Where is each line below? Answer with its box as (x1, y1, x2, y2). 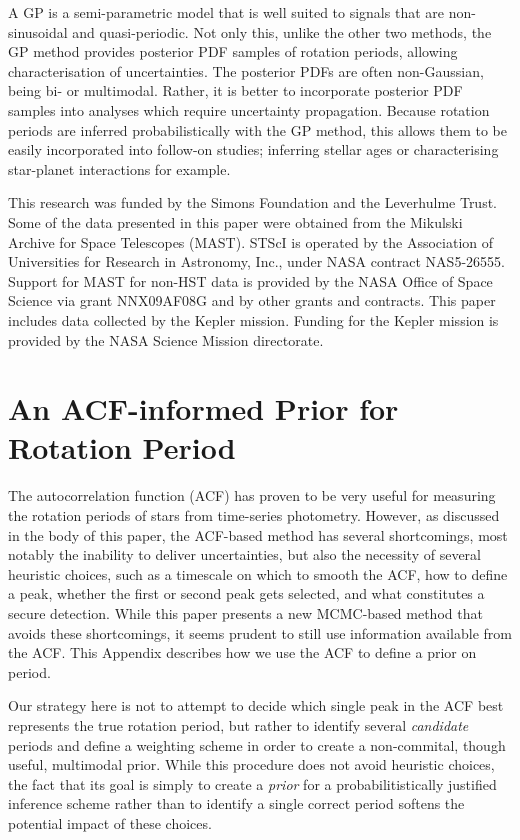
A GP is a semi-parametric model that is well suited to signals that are (8, 2, 444, 22)
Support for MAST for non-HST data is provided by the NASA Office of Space (8, 270, 493, 291)
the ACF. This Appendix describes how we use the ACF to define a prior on (8, 642, 477, 663)
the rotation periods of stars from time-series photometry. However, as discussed (8, 505, 500, 525)
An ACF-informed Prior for (8, 388, 399, 429)
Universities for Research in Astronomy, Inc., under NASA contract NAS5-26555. (8, 251, 505, 272)
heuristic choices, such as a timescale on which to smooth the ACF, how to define (8, 563, 508, 584)
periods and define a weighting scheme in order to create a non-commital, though (8, 734, 506, 755)
